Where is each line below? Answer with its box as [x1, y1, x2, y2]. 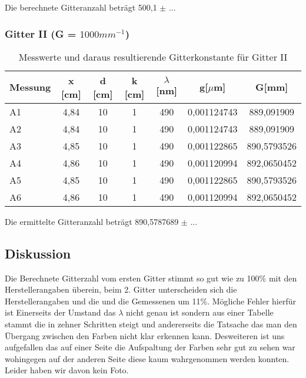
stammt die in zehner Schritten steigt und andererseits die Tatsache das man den [5, 317, 297, 330]
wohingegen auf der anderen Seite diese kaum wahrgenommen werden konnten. [5, 352, 290, 364]
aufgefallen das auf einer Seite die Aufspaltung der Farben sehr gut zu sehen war [5, 341, 295, 353]
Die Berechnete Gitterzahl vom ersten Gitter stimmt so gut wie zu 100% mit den [5, 271, 297, 284]
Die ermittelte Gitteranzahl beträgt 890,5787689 [5, 215, 179, 227]
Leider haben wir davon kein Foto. [5, 364, 129, 376]
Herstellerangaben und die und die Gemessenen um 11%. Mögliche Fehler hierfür [5, 294, 297, 307]
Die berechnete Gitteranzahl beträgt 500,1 [5, 1, 157, 13]
